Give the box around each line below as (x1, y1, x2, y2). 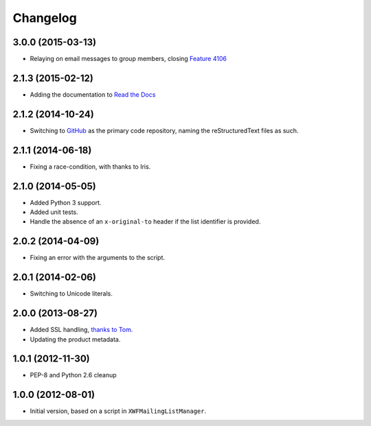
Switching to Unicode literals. (30, 289, 113, 298)
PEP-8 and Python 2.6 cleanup (30, 371, 117, 379)
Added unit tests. (30, 208, 78, 216)
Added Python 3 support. (30, 198, 102, 206)
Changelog (12, 10, 77, 25)
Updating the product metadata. (30, 335, 121, 343)
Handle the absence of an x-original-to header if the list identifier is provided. (30, 217, 261, 226)
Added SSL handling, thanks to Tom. (30, 326, 133, 334)
